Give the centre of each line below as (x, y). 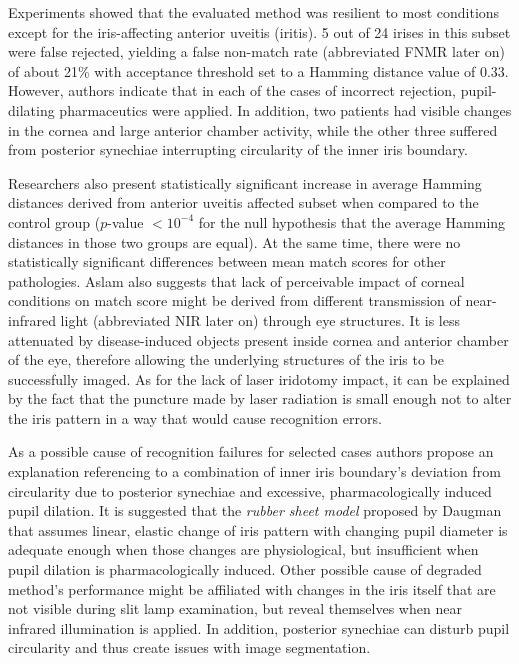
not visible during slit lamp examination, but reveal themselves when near (235, 608)
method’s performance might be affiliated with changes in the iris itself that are (252, 588)
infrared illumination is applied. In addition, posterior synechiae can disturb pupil (259, 627)
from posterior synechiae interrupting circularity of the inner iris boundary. (238, 149)
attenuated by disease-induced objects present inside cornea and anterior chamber (258, 339)
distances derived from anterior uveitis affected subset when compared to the (243, 202)
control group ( (54, 221)
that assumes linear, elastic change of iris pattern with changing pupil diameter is (258, 529)
